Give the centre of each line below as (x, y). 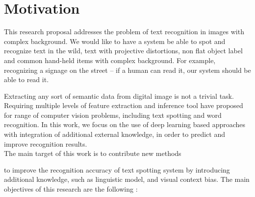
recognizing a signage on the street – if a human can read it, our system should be (127, 70)
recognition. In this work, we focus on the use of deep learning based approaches (125, 124)
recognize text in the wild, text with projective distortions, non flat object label (123, 51)
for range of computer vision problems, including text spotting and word (113, 115)
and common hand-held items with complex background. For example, (110, 60)
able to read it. (26, 79)
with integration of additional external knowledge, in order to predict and (115, 134)
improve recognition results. (46, 143)
